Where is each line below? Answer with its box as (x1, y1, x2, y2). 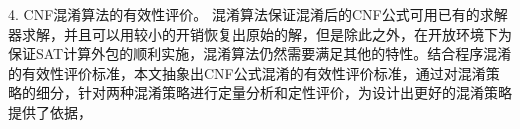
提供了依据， (8, 101, 92, 122)
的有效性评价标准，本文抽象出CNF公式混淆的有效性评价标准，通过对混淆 (8, 62, 486, 83)
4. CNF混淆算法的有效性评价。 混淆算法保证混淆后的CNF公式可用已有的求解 (8, 4, 508, 24)
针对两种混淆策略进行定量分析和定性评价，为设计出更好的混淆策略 (77, 82, 512, 103)
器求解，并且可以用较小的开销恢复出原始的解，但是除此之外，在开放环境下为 (8, 23, 512, 44)
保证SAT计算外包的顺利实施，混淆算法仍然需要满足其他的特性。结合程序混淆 (8, 43, 512, 64)
